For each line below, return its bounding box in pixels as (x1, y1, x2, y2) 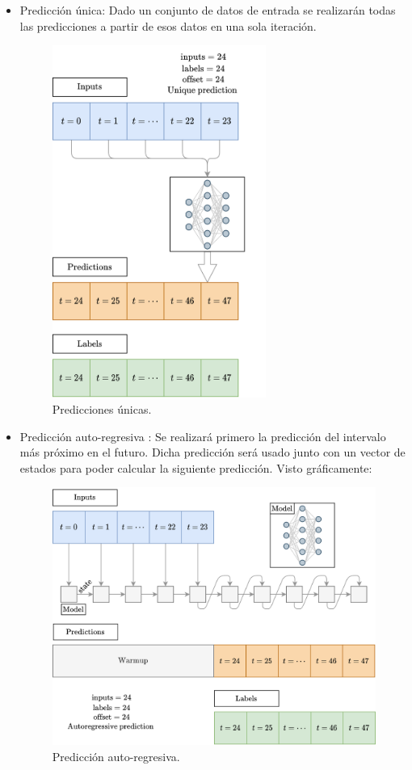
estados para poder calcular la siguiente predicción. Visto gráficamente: (19, 459, 372, 476)
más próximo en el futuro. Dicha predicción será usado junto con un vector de (19, 444, 406, 461)
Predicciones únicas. (52, 401, 152, 418)
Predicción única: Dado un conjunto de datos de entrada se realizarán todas (19, 2, 396, 18)
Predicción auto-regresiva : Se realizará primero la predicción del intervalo (19, 427, 386, 444)
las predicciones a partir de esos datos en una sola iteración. (19, 17, 317, 34)
